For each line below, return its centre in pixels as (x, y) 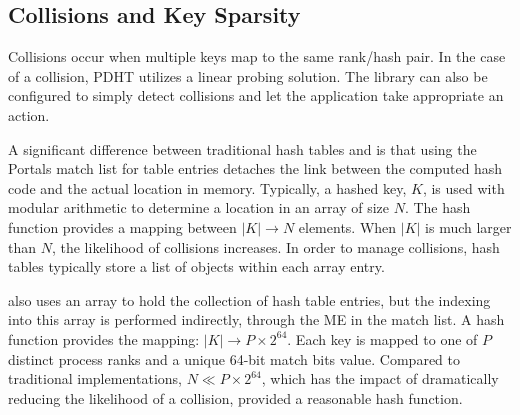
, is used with (463, 187)
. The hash (437, 207)
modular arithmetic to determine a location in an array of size (198, 207)
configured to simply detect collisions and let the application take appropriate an (256, 95)
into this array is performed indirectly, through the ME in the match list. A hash (256, 319)
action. (29, 114)
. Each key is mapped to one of (382, 338)
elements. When (347, 226)
